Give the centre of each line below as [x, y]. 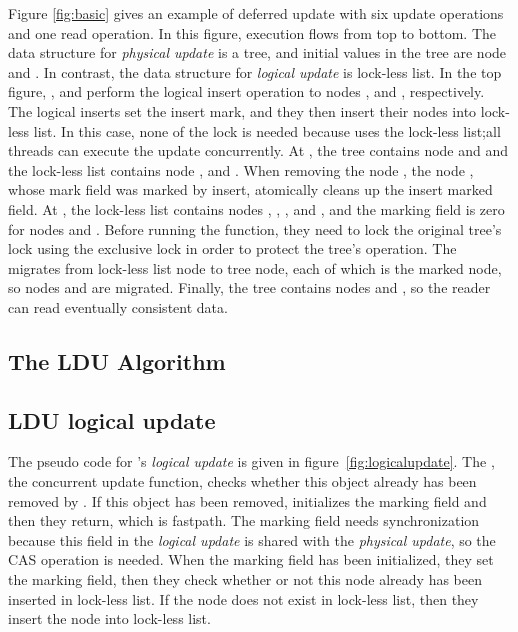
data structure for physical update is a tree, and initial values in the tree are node [257, 52]
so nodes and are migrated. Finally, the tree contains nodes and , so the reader [249, 287]
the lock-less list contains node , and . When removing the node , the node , [241, 169]
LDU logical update [112, 419]
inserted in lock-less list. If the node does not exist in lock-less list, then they [243, 598]
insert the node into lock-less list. [109, 618]
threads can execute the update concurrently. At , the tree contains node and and [258, 150]
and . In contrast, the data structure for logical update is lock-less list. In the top [255, 71]
